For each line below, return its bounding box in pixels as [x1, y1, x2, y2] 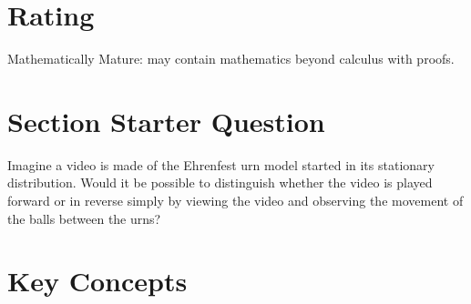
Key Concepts [7, 262, 188, 299]
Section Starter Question [7, 102, 325, 139]
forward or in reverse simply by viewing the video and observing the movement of [7, 191, 464, 210]
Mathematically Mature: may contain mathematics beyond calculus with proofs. [7, 49, 455, 68]
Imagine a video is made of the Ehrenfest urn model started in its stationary [7, 155, 435, 174]
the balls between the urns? [7, 208, 161, 228]
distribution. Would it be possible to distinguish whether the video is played [7, 173, 433, 192]
